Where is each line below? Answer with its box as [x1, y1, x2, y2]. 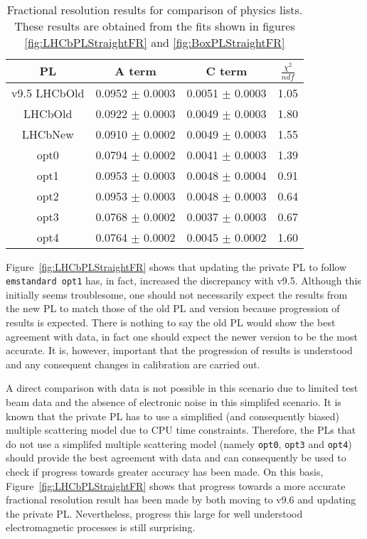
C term [206, 63, 248, 80]
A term [115, 63, 156, 80]
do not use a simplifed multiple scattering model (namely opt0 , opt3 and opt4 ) [6, 436, 352, 451]
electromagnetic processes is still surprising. [6, 520, 196, 535]
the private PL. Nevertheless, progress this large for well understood [6, 506, 303, 521]
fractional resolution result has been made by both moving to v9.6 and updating [6, 492, 356, 507]
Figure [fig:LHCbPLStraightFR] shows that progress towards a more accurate [6, 478, 346, 493]
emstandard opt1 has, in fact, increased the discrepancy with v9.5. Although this [6, 273, 361, 288]
